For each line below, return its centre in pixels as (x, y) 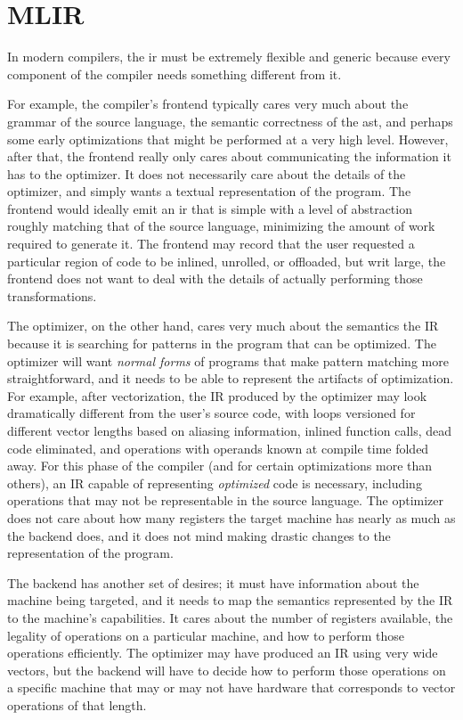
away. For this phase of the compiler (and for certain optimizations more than (220, 466)
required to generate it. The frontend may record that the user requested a (211, 244)
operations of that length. (77, 704)
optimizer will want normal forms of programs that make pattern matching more (228, 360)
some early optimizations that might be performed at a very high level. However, (228, 139)
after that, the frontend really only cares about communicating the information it (229, 156)
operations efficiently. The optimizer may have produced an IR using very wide (223, 653)
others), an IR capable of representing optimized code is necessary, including (215, 483)
